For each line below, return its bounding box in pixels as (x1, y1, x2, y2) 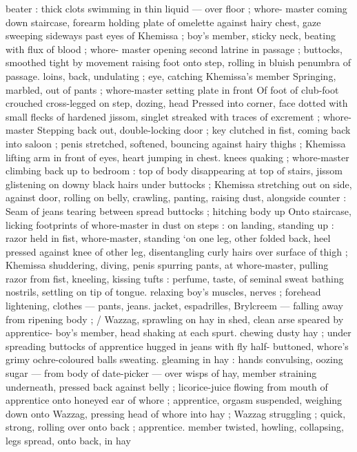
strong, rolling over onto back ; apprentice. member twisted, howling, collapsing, (6, 420, 344, 434)
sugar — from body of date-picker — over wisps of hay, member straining (6, 366, 317, 380)
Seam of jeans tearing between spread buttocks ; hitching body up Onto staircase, (6, 203, 351, 218)
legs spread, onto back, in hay (6, 433, 131, 447)
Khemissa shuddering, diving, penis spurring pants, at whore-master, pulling (6, 258, 329, 272)
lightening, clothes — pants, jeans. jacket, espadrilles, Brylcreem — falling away (6, 298, 343, 313)
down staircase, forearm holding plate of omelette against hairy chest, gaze (6, 14, 321, 29)
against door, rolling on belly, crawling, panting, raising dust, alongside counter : (6, 190, 347, 205)
